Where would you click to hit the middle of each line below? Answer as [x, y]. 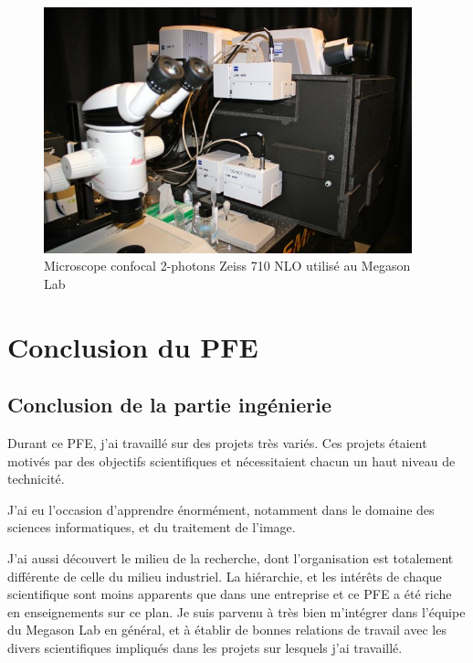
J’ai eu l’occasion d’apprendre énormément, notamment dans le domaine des [221, 509]
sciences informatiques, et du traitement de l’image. [152, 527]
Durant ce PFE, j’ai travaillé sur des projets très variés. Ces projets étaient [217, 443]
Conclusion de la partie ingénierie [170, 405]
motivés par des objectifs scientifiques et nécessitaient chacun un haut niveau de [231, 460]
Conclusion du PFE [133, 346]
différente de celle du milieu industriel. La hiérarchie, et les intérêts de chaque [225, 576]
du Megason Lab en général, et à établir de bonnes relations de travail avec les [227, 630]
